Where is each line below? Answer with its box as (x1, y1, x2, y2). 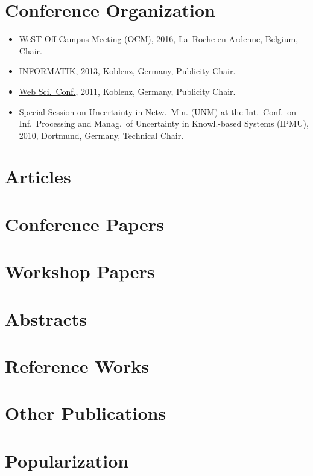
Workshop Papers (5, 259, 155, 284)
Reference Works (5, 353, 149, 378)
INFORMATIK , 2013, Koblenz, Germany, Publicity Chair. (19, 65, 236, 77)
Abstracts (5, 306, 87, 331)
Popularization (5, 448, 129, 472)
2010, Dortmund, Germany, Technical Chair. (19, 129, 184, 141)
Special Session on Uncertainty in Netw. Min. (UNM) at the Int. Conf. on (19, 105, 296, 118)
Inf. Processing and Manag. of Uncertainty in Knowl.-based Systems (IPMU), (19, 117, 309, 130)
